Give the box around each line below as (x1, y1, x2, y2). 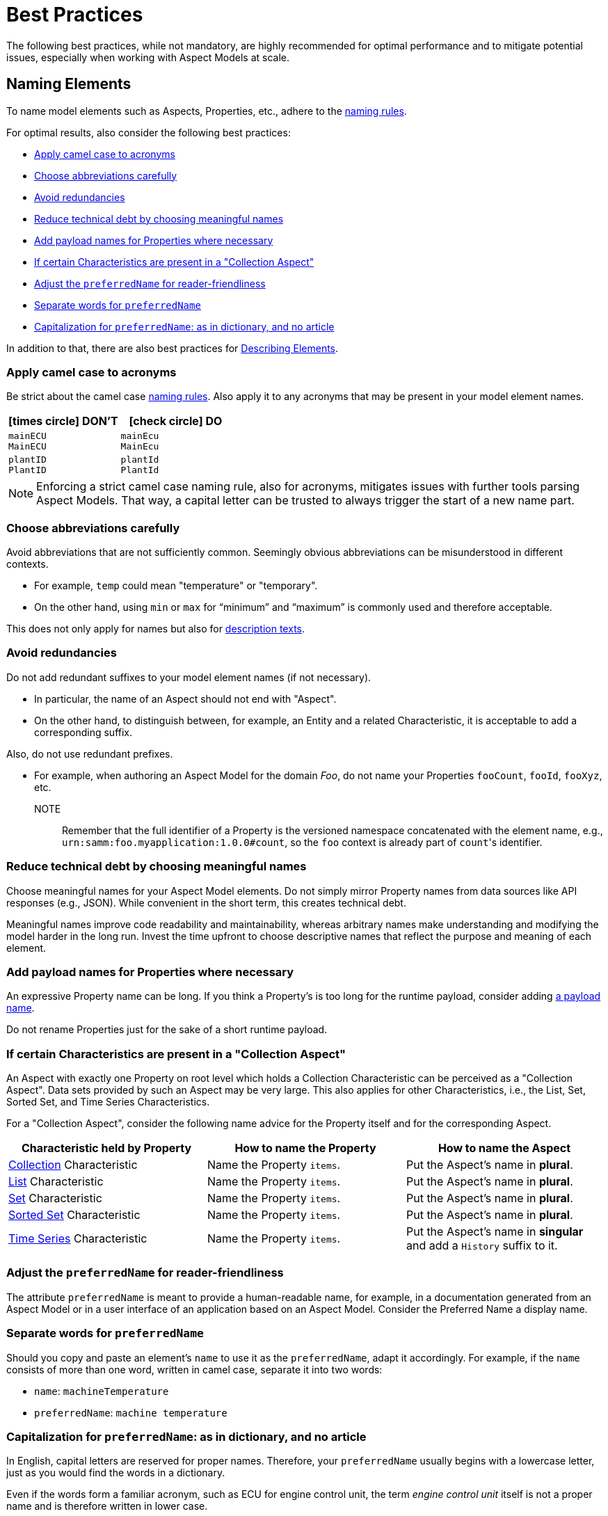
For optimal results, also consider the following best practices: (6, 126, 291, 138)
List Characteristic (8, 1174, 104, 1189)
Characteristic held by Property (21, 1141, 192, 1156)
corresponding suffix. (34, 726, 133, 738)
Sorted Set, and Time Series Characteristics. (6, 1096, 210, 1108)
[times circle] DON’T (8, 414, 118, 429)
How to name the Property (234, 1141, 376, 1156)
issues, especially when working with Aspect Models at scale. (6, 51, 290, 63)
